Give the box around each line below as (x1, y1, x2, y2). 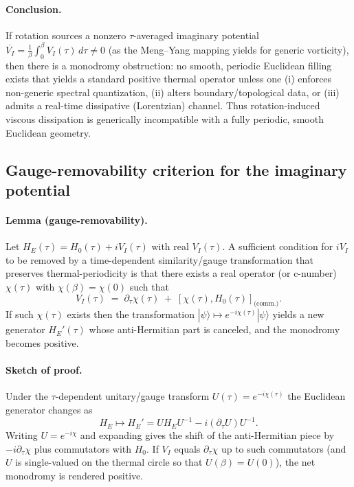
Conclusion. (5, 1, 62, 16)
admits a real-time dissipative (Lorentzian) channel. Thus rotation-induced (5, 98, 320, 113)
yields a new (272, 307, 324, 321)
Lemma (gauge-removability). (5, 213, 148, 227)
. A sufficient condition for (222, 239, 333, 253)
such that (129, 280, 169, 293)
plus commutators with (34, 441, 132, 455)
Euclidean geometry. (5, 125, 91, 139)
